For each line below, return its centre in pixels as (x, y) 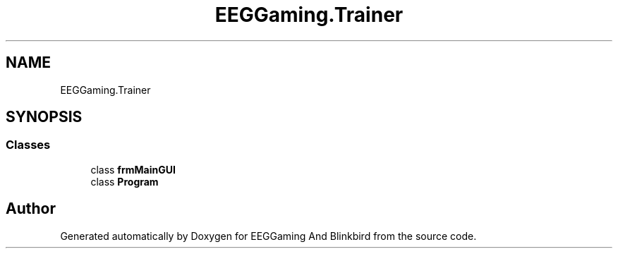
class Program (125, 181)
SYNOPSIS (44, 117)
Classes (28, 145)
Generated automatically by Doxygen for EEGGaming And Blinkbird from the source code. (268, 236)
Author (31, 209)
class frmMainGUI (133, 169)
